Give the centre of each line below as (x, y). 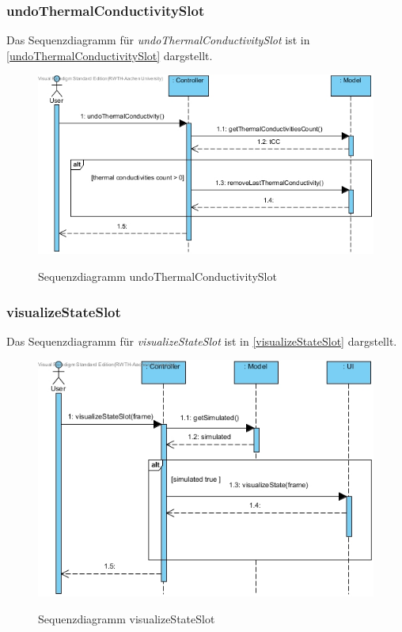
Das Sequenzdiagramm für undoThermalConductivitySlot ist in (158, 40)
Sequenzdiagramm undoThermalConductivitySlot (157, 276)
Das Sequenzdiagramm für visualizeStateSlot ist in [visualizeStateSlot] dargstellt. (202, 341)
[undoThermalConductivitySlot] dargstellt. (110, 55)
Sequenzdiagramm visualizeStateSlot (127, 618)
